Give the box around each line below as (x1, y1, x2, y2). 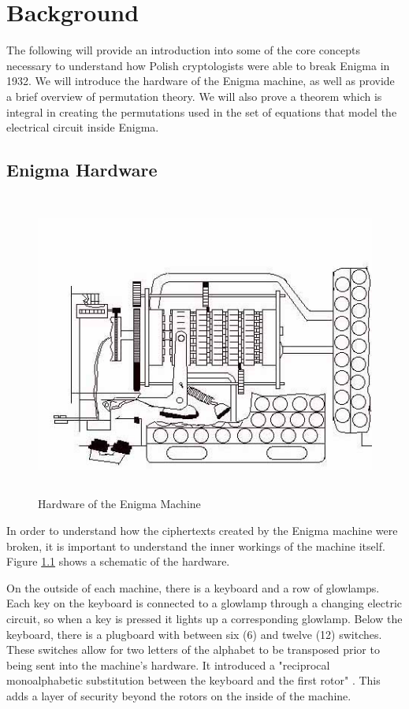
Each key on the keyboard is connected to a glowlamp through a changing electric (6, 595, 403, 611)
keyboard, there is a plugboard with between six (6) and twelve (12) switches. (6, 625, 382, 642)
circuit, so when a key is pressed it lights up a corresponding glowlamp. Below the (6, 610, 403, 626)
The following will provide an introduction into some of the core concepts (6, 42, 361, 58)
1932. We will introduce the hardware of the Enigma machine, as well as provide (6, 72, 395, 89)
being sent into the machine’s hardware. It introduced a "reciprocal (6, 656, 330, 673)
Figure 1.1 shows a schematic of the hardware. (6, 553, 230, 570)
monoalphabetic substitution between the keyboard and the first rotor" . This (6, 672, 381, 689)
